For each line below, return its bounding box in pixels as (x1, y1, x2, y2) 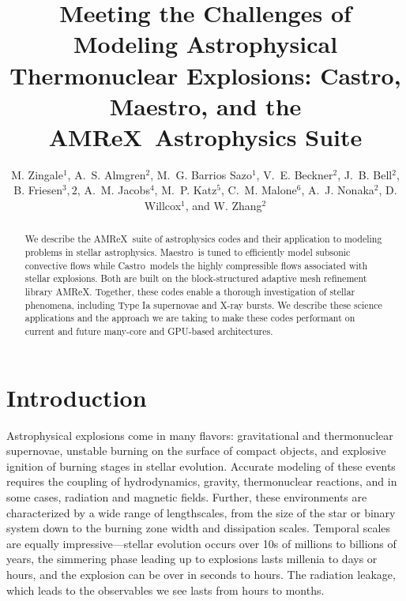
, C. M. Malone (221, 182, 297, 198)
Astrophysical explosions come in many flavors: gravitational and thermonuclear (6, 426, 393, 443)
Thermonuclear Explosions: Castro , (9, 58, 401, 91)
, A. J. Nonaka (301, 182, 374, 198)
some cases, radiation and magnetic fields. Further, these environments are (6, 489, 367, 505)
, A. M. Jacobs (77, 182, 150, 198)
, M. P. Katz (154, 182, 217, 198)
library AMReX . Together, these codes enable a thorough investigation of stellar (24, 285, 355, 299)
